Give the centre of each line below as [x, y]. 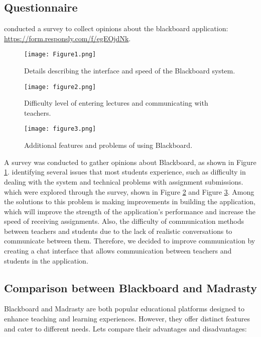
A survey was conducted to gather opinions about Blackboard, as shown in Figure [130, 162]
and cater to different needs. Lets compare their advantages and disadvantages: [125, 328]
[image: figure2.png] [60, 87]
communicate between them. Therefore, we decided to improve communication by [130, 241]
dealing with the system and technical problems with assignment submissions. [124, 181]
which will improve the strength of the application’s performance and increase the [130, 211]
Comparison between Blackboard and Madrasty [130, 287]
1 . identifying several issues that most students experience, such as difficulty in [125, 172]
